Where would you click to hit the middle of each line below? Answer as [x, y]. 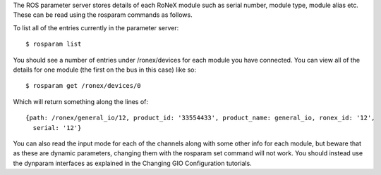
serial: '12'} [57, 128]
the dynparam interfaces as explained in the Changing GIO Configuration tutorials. [132, 163]
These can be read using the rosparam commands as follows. [103, 15]
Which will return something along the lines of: [80, 101]
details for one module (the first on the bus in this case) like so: [105, 70]
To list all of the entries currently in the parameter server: [96, 27]
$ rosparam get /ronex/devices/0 [83, 86]
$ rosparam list [54, 44]
